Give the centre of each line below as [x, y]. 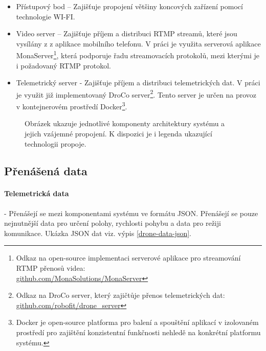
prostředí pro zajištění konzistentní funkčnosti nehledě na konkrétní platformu [138, 332]
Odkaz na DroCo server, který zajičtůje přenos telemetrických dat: [120, 295]
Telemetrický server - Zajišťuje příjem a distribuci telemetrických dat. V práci [138, 83]
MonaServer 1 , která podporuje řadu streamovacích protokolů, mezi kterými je [138, 55]
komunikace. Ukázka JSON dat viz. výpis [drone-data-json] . [98, 233]
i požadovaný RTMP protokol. [63, 65]
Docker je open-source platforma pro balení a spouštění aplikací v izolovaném [137, 322]
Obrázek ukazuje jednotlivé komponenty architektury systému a [125, 123]
